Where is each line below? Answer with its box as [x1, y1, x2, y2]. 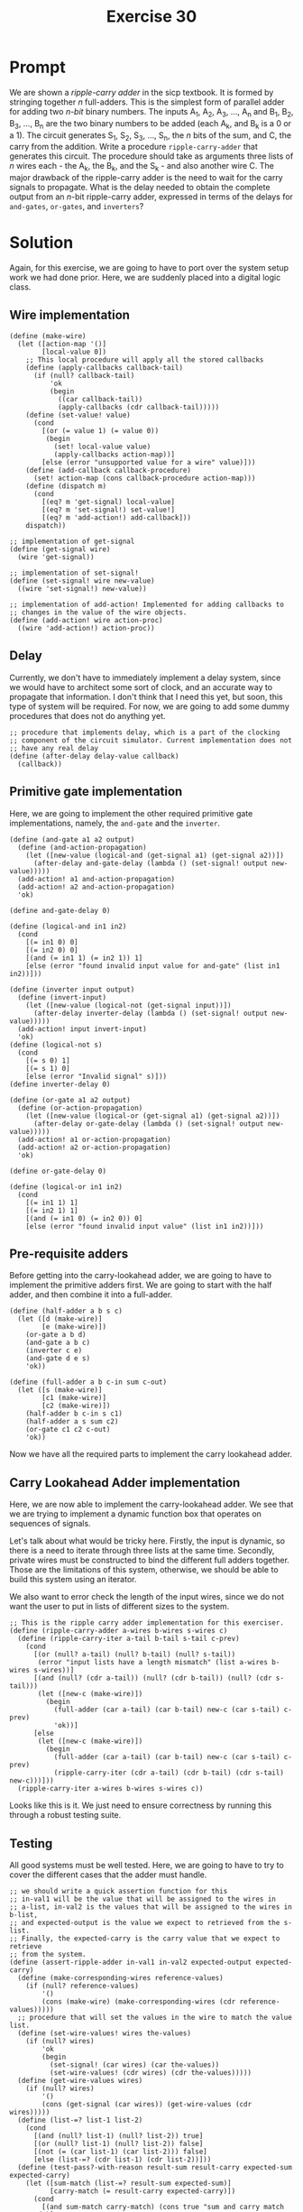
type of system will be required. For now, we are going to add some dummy [9, 701, 290, 712]
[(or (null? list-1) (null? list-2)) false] [32, 2139, 204, 2148]
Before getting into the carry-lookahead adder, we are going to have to [9, 1270, 272, 1281]
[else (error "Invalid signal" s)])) [25, 1072, 168, 1081]
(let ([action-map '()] [17, 339, 106, 348]
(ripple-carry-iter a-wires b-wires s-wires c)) [17, 1784, 204, 1793]
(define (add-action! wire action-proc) [9, 615, 164, 624]
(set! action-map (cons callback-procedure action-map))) [32, 474, 256, 483]
